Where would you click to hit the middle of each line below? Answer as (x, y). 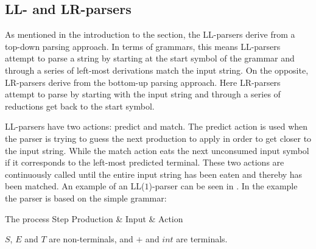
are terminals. (202, 239)
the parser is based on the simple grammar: (86, 198)
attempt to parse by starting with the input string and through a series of (143, 94)
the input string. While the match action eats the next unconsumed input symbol (157, 150)
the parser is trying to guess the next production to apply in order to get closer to (158, 138)
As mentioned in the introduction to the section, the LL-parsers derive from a (150, 34)
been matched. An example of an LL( (75, 186)
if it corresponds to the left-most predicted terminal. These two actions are (145, 162)
